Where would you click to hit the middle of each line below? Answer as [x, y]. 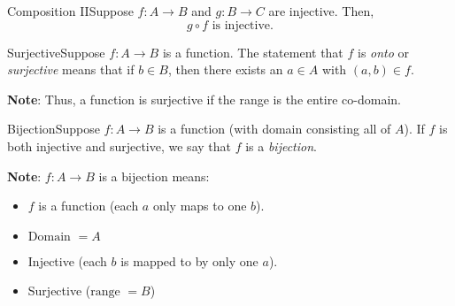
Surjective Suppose [56, 52]
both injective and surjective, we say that [119, 145]
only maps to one [200, 206]
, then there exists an [225, 69]
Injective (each [67, 260]
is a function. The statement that [253, 52]
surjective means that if [71, 69]
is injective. [243, 25]
